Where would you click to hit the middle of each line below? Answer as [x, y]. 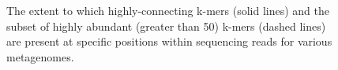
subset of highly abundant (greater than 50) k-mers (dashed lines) [166, 26]
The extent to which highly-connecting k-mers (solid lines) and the [168, 10]
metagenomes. [40, 56]
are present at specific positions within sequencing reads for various [169, 41]
